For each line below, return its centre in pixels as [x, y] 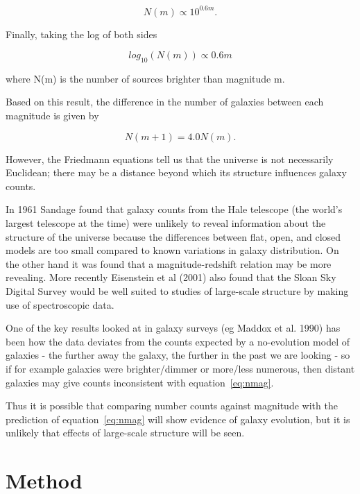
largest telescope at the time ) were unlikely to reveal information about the [166, 223]
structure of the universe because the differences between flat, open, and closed [173, 236]
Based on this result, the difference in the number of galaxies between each [165, 102]
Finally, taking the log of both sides [82, 34]
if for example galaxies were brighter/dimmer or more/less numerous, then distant [180, 368]
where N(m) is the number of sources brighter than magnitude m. [145, 78]
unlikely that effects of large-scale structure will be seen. [125, 433]
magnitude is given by [52, 116]
